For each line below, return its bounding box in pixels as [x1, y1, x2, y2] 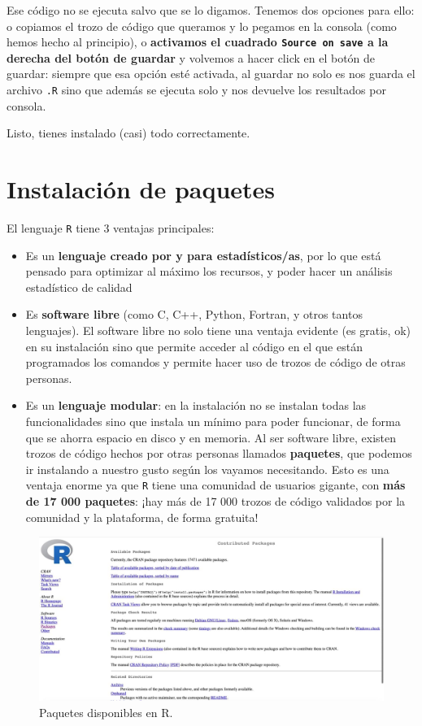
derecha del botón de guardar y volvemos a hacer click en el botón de [7, 49, 376, 66]
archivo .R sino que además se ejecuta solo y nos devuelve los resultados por [7, 81, 386, 98]
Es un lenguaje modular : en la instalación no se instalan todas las [25, 397, 367, 414]
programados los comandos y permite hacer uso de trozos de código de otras [25, 354, 406, 371]
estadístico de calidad [25, 278, 133, 295]
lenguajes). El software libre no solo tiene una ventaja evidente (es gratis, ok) [25, 322, 411, 339]
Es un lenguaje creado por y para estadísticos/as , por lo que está [25, 246, 381, 263]
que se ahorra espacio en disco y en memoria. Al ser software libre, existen [25, 428, 397, 446]
